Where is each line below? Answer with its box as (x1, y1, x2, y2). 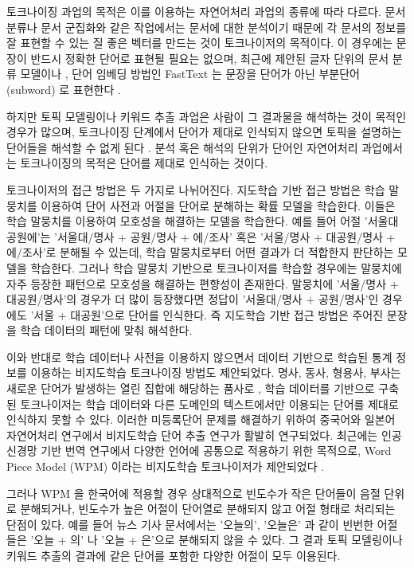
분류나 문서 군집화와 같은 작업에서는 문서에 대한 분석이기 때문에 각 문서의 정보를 (6, 18, 407, 35)
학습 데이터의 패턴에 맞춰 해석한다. (20, 322, 193, 339)
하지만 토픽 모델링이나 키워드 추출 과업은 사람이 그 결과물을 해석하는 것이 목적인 (6, 108, 407, 124)
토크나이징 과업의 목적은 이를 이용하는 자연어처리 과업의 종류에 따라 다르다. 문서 (6, 3, 406, 19)
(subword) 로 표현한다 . (6, 80, 121, 97)
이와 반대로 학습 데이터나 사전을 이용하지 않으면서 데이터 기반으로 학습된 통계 (6, 348, 393, 365)
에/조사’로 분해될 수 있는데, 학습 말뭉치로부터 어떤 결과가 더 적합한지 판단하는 (6, 244, 394, 260)
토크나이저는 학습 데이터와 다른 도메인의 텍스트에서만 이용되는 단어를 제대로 (20, 395, 399, 412)
